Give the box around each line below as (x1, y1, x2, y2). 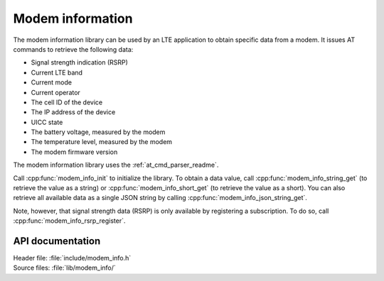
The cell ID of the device (31, 98, 103, 106)
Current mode (31, 78, 73, 87)
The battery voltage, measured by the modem (31, 128, 166, 136)
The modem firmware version (31, 148, 118, 156)
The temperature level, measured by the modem (31, 138, 173, 146)
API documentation (13, 235, 101, 247)
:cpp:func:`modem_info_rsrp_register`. (13, 216, 126, 225)
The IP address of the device (31, 108, 116, 116)
